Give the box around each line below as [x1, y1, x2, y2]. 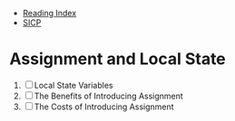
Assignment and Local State [9, 49, 227, 70]
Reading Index [22, 8, 77, 18]
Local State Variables [34, 79, 113, 90]
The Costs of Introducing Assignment [34, 101, 174, 112]
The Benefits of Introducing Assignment [34, 90, 183, 101]
